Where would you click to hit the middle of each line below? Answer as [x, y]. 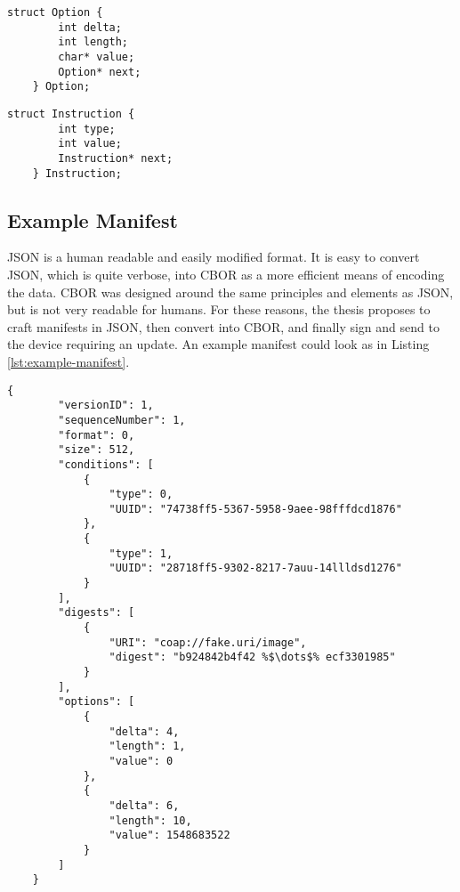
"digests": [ [97, 613]
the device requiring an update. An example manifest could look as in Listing [218, 344]
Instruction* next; [116, 158]
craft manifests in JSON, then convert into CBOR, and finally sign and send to [223, 326]
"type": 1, [141, 553]
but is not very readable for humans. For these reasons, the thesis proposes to [219, 309]
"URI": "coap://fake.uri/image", [208, 642]
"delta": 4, [144, 731]
